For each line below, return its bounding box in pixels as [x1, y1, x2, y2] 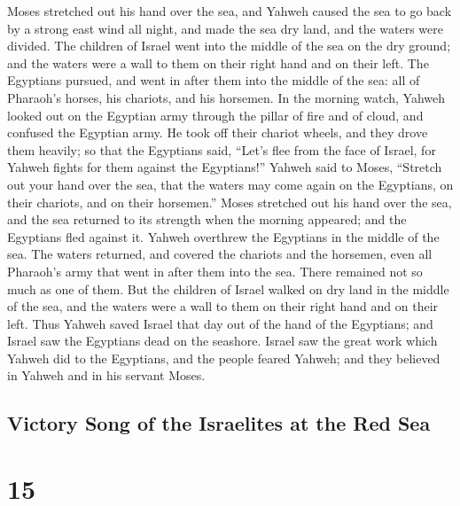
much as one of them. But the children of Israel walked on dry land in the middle [7, 279, 449, 298]
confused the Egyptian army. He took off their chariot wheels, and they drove [7, 123, 428, 142]
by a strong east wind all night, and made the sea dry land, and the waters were [7, 19, 444, 37]
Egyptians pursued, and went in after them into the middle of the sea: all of [7, 71, 420, 90]
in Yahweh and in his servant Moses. [7, 366, 206, 385]
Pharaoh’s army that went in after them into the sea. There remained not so [7, 261, 423, 280]
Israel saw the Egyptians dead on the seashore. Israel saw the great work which [7, 331, 438, 350]
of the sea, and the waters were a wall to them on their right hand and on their [7, 297, 439, 315]
